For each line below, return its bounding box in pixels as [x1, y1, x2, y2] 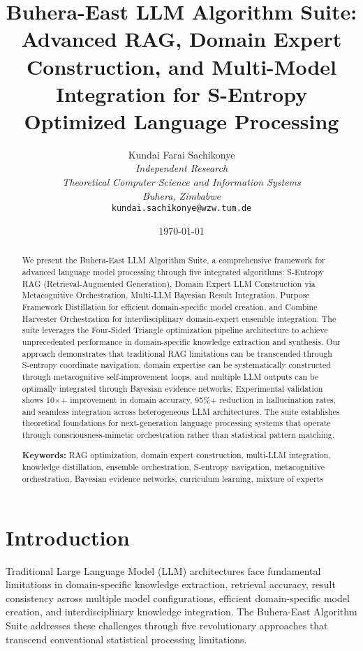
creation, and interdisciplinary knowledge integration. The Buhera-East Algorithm [6, 604, 357, 619]
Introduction [6, 522, 130, 551]
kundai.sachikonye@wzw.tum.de [111, 203, 252, 214]
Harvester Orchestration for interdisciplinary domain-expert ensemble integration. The [22, 312, 336, 324]
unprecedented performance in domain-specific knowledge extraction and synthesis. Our [22, 335, 341, 347]
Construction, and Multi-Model [27, 52, 336, 80]
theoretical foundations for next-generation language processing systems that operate [22, 417, 331, 429]
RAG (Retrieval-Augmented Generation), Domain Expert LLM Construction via [22, 277, 316, 289]
